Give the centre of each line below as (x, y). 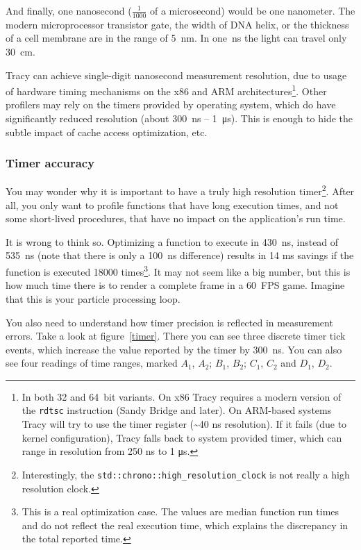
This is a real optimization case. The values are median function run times (180, 511)
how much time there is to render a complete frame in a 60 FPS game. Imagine (175, 285)
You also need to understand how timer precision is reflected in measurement (169, 322)
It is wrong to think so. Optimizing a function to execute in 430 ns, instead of (172, 241)
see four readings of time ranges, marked (92, 363)
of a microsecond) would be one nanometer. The (252, 10)
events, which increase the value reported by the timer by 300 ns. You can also (174, 349)
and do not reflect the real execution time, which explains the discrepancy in (185, 525)
